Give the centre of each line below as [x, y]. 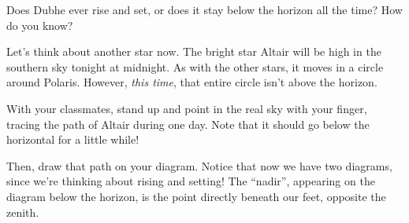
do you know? [40, 25]
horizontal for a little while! [73, 139]
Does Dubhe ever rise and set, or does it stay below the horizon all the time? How [204, 9]
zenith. [23, 212]
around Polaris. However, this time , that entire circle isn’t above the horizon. [192, 82]
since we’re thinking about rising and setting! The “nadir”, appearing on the [191, 181]
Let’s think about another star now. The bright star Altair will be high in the [194, 51]
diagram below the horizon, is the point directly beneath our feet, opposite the [196, 196]
